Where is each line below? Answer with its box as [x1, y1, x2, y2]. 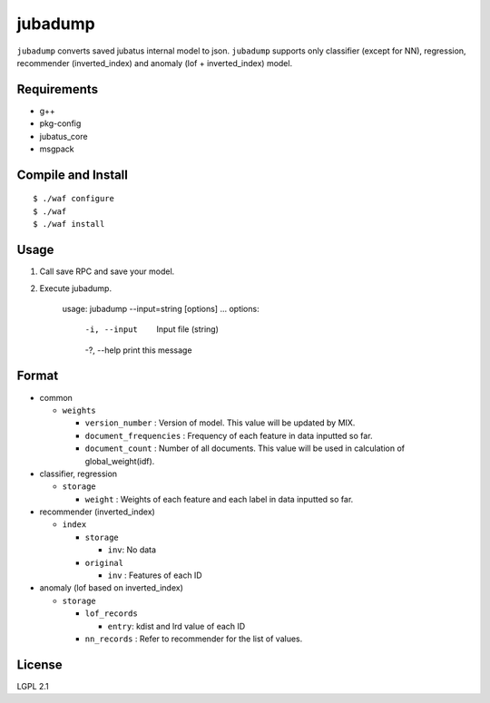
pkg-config [39, 118, 82, 129]
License [16, 657, 63, 672]
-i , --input [84, 325, 138, 335]
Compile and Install [16, 167, 129, 182]
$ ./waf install [33, 219, 105, 229]
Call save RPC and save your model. [39, 266, 175, 277]
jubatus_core [39, 131, 88, 142]
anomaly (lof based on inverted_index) [39, 582, 183, 593]
